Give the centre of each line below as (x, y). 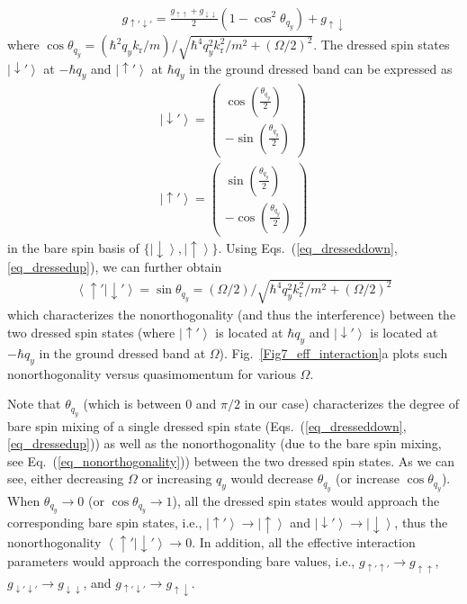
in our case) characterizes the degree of (351, 404)
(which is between (132, 404)
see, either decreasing (66, 478)
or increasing (177, 478)
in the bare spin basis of (73, 247)
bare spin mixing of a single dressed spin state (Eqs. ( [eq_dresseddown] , (207, 425)
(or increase (368, 478)
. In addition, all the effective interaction (304, 541)
